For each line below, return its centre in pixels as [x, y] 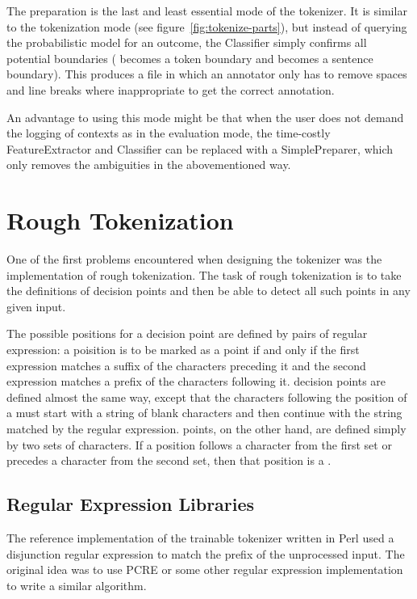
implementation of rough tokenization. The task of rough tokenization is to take [204, 274]
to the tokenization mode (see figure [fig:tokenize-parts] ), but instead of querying [207, 26]
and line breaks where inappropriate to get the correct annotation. [171, 89]
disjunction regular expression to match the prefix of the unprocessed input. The [206, 553]
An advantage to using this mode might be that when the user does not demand [205, 117]
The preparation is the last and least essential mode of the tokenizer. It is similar [207, 11]
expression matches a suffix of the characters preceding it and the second [186, 365]
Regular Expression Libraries [131, 504]
